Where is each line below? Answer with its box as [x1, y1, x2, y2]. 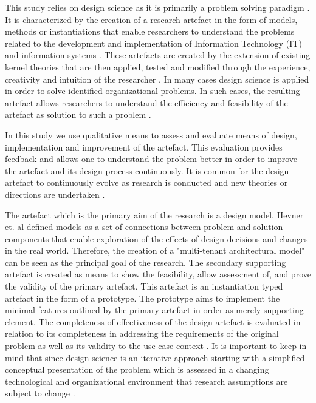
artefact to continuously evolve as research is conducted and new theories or [5, 176, 288, 189]
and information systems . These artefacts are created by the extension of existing [5, 49, 311, 61]
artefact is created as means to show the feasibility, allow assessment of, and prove [5, 268, 311, 280]
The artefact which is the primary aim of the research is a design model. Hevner [5, 208, 304, 221]
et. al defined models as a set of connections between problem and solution [5, 220, 283, 233]
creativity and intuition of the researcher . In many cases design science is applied [5, 72, 309, 85]
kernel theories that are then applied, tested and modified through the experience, [5, 60, 311, 73]
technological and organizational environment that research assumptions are [5, 374, 288, 387]
